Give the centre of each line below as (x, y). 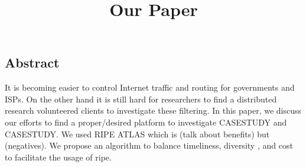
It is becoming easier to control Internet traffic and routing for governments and (150, 87)
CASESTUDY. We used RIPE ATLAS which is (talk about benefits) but (137, 134)
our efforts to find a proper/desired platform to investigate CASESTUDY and (146, 122)
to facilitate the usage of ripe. (58, 157)
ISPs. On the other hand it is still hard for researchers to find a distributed (141, 99)
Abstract (32, 62)
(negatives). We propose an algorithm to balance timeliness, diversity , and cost (149, 145)
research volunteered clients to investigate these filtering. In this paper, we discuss (153, 110)
